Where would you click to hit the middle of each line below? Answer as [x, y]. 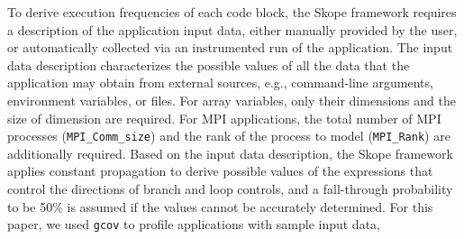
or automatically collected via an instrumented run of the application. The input [230, 47]
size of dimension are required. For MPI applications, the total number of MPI [224, 118]
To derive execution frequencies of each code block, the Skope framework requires [232, 12]
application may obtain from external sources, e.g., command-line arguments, [220, 83]
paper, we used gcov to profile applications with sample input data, [194, 224]
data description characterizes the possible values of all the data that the [209, 64]
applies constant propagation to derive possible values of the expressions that [220, 171]
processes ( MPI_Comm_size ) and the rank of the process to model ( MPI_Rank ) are [229, 136]
